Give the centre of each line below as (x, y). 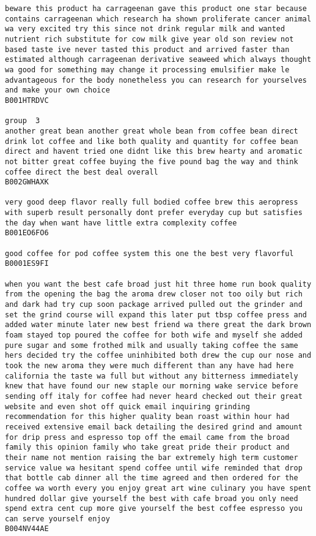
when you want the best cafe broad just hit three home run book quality (158, 284)
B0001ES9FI (27, 264)
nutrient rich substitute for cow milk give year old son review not (149, 39)
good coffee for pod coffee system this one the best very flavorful (149, 253)
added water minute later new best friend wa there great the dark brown (158, 325)
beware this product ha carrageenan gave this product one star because (156, 9)
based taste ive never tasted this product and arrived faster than (147, 49)
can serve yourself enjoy (57, 519)
